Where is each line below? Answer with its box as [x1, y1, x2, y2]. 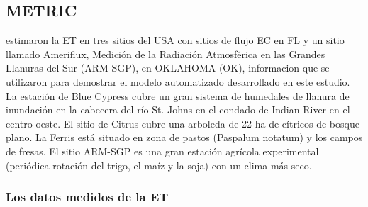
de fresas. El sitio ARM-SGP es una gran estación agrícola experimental [6, 143, 319, 158]
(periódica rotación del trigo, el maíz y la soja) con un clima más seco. [6, 157, 312, 172]
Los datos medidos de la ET [6, 188, 169, 206]
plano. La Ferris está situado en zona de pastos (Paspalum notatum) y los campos [6, 130, 363, 145]
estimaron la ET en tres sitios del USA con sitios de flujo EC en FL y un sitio [6, 33, 345, 47]
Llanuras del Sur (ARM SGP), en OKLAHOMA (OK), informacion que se [6, 60, 330, 75]
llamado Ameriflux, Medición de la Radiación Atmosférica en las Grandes [6, 46, 325, 61]
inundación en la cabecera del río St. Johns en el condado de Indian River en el [6, 102, 350, 117]
